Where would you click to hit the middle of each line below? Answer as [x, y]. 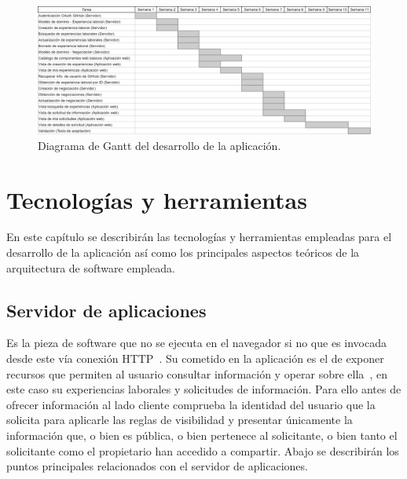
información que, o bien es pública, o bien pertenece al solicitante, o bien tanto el [202, 435]
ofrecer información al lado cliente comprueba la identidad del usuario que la [191, 404]
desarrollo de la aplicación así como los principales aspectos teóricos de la [183, 252]
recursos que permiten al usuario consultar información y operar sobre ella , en [197, 373]
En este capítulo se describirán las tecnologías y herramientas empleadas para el [199, 237]
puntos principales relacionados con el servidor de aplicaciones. [157, 466]
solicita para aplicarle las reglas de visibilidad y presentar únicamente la [180, 420]
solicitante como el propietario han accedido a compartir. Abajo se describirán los [203, 450]
